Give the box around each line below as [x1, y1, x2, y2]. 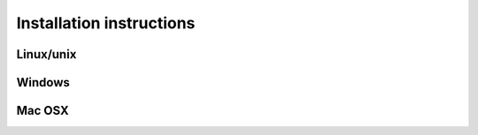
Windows [16, 75, 70, 90]
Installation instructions [16, 13, 196, 33]
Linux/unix [16, 47, 77, 62]
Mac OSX [16, 103, 70, 118]
